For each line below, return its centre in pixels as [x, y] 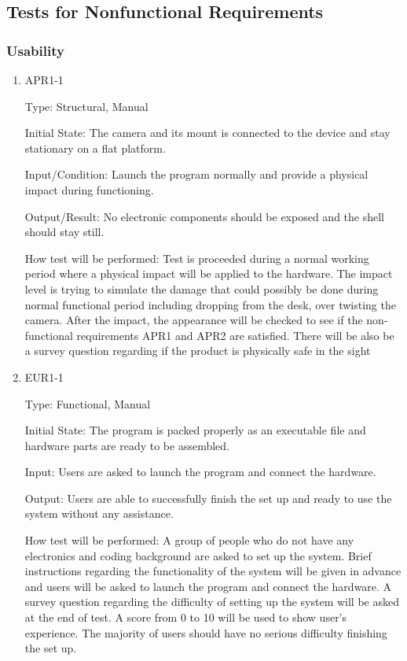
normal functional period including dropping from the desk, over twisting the [210, 304]
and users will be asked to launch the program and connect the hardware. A [208, 586]
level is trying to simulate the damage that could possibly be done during [202, 288]
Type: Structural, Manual [86, 106]
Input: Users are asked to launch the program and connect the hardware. [200, 472]
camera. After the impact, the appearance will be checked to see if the [194, 320]
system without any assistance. [99, 513]
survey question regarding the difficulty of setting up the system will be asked [212, 602]
